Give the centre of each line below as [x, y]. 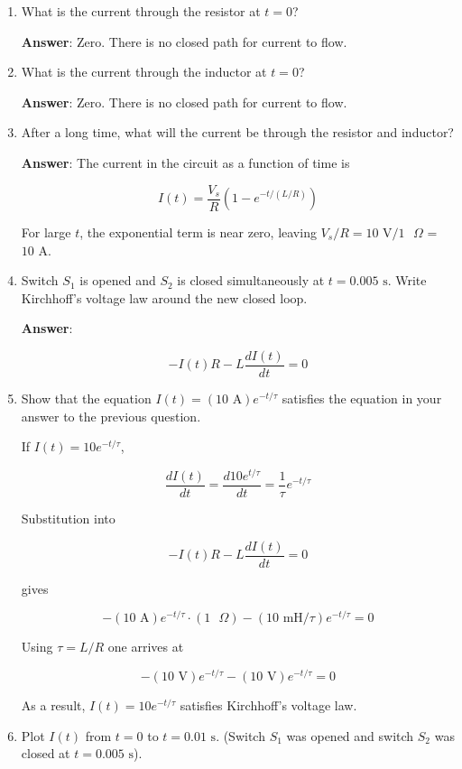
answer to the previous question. [111, 416]
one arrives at [146, 647]
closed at [46, 753]
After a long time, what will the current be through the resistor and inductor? [237, 132]
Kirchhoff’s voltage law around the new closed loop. [164, 297]
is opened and [118, 280]
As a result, [53, 704]
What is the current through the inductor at [144, 72]
